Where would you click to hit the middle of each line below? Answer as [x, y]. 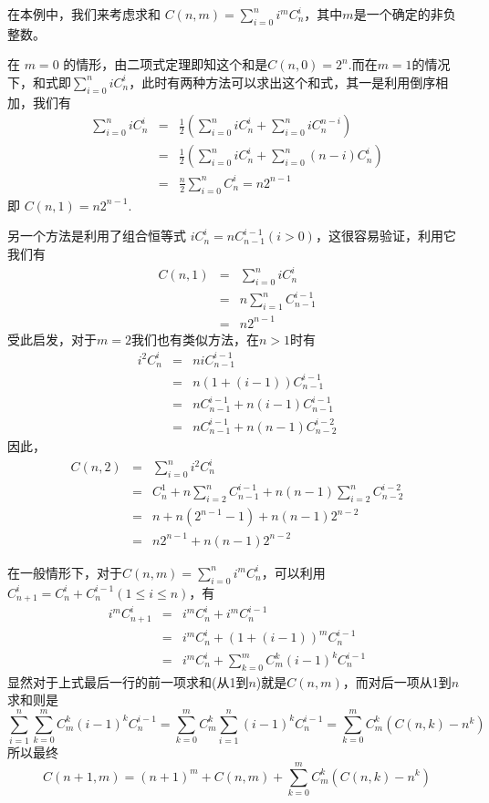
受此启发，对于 [52, 339]
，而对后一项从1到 [397, 681]
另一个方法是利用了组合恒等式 [97, 236]
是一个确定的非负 [405, 14]
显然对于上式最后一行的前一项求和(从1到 [128, 681]
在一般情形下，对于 [65, 572]
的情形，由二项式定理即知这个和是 [166, 64]
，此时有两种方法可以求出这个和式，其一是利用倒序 [282, 82]
